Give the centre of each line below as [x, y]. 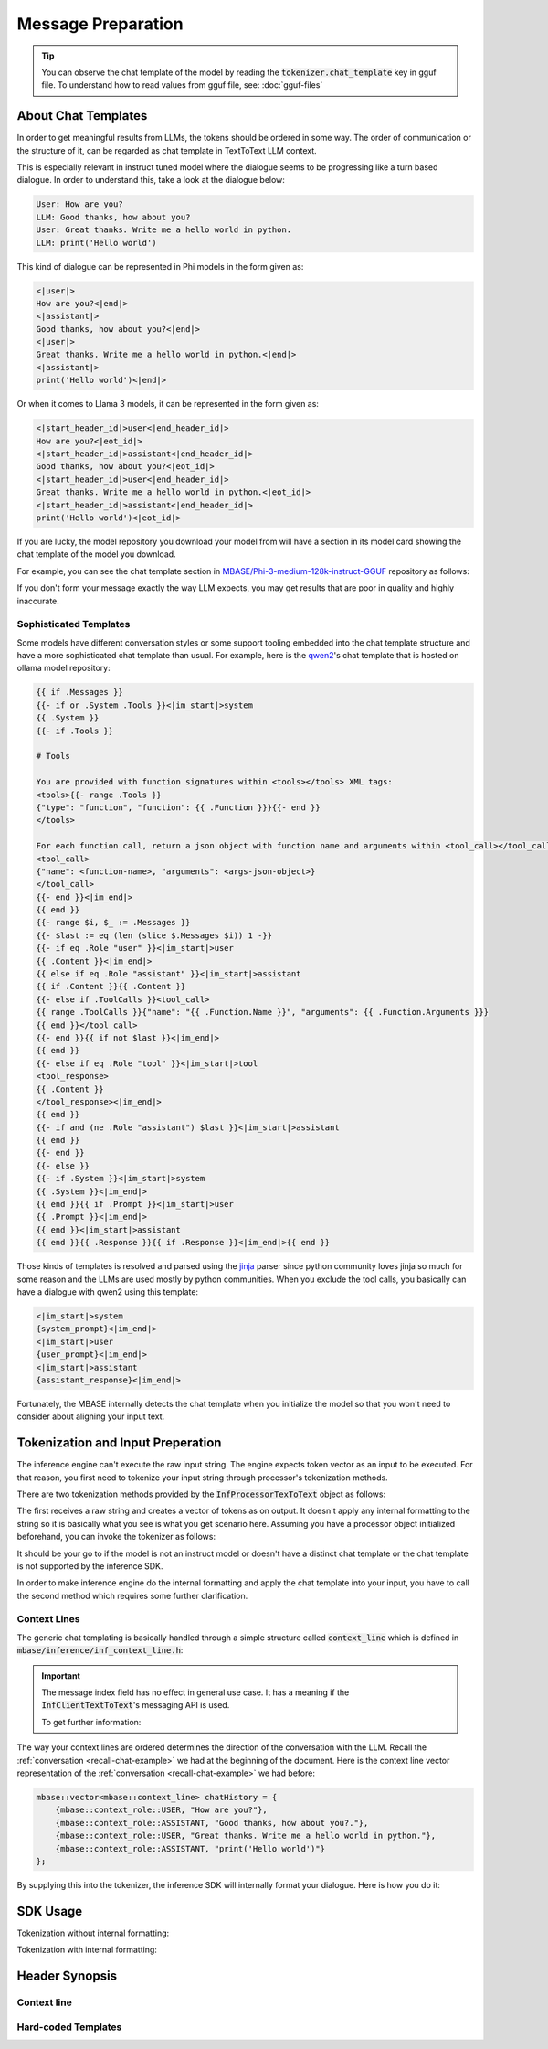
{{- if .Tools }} [75, 731]
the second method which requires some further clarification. [132, 1595]
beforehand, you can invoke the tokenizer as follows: [116, 1537]
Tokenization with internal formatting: [87, 1950]
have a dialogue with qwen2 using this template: [108, 1291]
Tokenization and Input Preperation [119, 1443]
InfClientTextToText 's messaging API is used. [136, 1705]
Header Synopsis [67, 1976]
